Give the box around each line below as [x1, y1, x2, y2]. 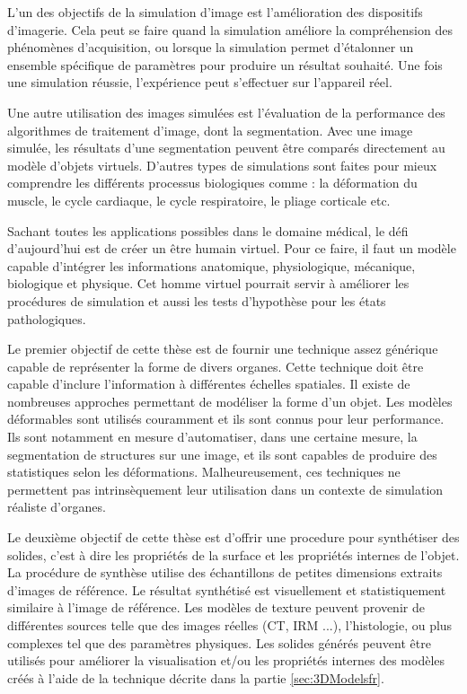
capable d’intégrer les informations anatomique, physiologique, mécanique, [7, 256, 416, 275]
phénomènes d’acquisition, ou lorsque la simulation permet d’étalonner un [7, 38, 414, 57]
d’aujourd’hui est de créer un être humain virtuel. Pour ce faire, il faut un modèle [7, 239, 456, 258]
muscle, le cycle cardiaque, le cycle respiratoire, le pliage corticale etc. [7, 190, 391, 209]
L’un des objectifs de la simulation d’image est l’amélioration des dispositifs [7, 3, 423, 21]
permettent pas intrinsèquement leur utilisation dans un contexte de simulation [7, 479, 444, 498]
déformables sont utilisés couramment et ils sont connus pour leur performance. [7, 409, 445, 428]
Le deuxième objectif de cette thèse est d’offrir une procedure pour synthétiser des [7, 528, 460, 547]
